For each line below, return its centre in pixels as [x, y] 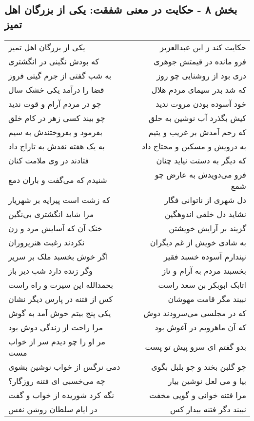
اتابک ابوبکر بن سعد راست [202, 284]
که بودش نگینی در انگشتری [54, 61]
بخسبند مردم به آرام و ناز [204, 270]
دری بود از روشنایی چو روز [201, 75]
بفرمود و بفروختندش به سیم [55, 132]
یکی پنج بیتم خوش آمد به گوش [60, 313]
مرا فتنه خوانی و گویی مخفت [198, 395]
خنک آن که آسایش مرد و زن [55, 228]
